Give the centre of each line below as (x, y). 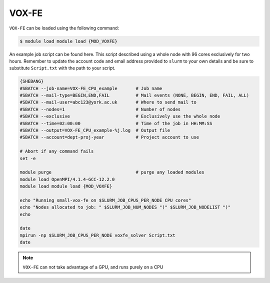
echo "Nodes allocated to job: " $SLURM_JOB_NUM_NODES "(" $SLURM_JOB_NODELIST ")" (125, 207)
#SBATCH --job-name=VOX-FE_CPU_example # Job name (91, 88)
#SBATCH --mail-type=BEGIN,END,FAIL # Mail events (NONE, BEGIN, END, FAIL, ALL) (134, 95)
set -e (28, 158)
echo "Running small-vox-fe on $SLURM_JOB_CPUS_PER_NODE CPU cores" (105, 200)
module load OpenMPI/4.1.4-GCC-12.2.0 (67, 179)
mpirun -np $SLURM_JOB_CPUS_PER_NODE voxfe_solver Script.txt (97, 235)
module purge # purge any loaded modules (112, 172)
